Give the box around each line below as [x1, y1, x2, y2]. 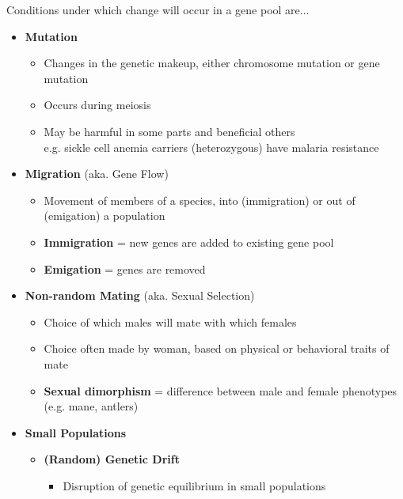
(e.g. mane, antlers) [44, 398, 139, 414]
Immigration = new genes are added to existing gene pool [44, 233, 334, 250]
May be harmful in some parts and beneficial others [44, 123, 295, 139]
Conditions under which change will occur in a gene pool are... [6, 2, 310, 17]
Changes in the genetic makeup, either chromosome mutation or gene [44, 55, 380, 71]
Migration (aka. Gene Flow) [25, 165, 169, 182]
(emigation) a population [44, 207, 165, 224]
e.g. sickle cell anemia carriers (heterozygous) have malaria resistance [44, 138, 379, 155]
